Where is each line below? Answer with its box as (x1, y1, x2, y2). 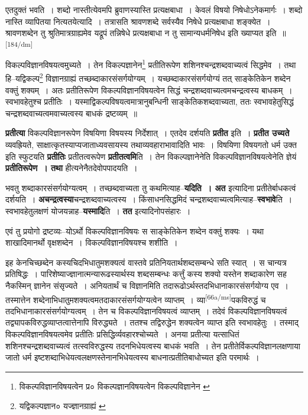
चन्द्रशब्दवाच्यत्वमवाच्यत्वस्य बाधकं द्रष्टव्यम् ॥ (5, 107, 137, 119)
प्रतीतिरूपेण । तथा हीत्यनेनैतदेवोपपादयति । (5, 162, 138, 174)
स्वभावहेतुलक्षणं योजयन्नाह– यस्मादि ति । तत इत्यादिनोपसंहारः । (5, 204, 191, 217)
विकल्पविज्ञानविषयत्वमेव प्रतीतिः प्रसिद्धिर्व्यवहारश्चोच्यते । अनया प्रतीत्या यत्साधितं (5, 327, 239, 340)
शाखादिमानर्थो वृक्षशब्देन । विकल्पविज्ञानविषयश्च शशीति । (5, 236, 178, 249)
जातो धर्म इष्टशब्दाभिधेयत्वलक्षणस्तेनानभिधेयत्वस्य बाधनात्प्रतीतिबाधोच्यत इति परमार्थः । (5, 351, 260, 363)
